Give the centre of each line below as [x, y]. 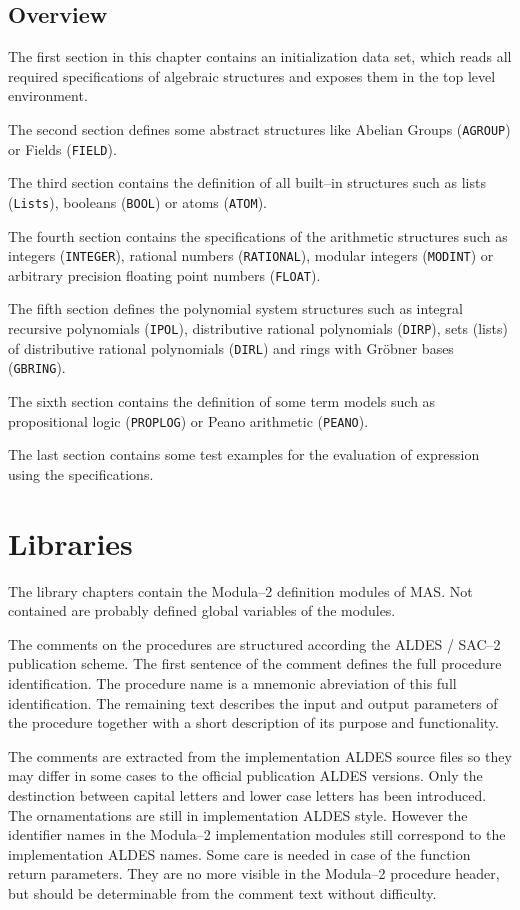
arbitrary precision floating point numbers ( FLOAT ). [164, 274]
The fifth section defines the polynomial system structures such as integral [235, 308]
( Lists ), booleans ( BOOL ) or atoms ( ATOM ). [137, 201]
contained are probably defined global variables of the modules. [202, 610]
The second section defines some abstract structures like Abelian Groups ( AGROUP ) [259, 128]
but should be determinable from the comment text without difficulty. [222, 892]
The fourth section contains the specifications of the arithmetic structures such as [258, 235]
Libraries [70, 542]
